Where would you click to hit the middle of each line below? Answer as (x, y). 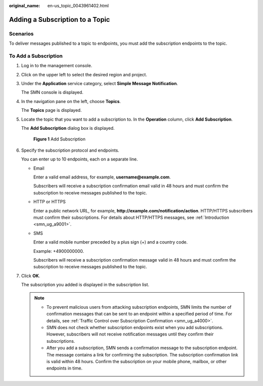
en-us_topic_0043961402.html (78, 6)
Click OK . (31, 276)
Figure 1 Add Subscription (59, 139)
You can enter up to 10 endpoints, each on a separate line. (80, 159)
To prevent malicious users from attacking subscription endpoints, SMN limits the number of (139, 307)
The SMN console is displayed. (52, 92)
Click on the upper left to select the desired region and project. (84, 74)
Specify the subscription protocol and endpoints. (70, 150)
